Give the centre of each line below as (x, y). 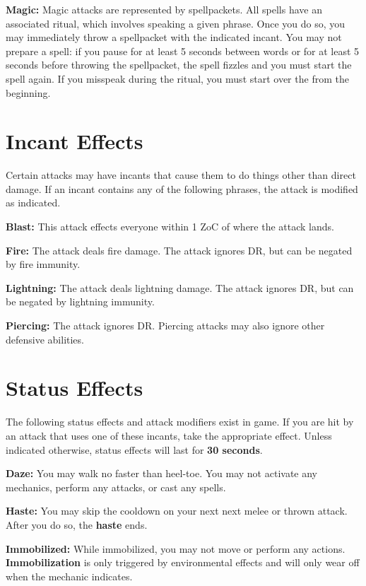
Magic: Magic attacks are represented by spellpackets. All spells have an (164, 9)
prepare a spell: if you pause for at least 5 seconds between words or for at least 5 (183, 51)
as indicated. (33, 203)
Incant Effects (75, 141)
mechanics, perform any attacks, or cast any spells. (116, 487)
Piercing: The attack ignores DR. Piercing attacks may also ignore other (165, 326)
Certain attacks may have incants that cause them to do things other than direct (181, 175)
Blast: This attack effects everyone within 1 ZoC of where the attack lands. (170, 227)
